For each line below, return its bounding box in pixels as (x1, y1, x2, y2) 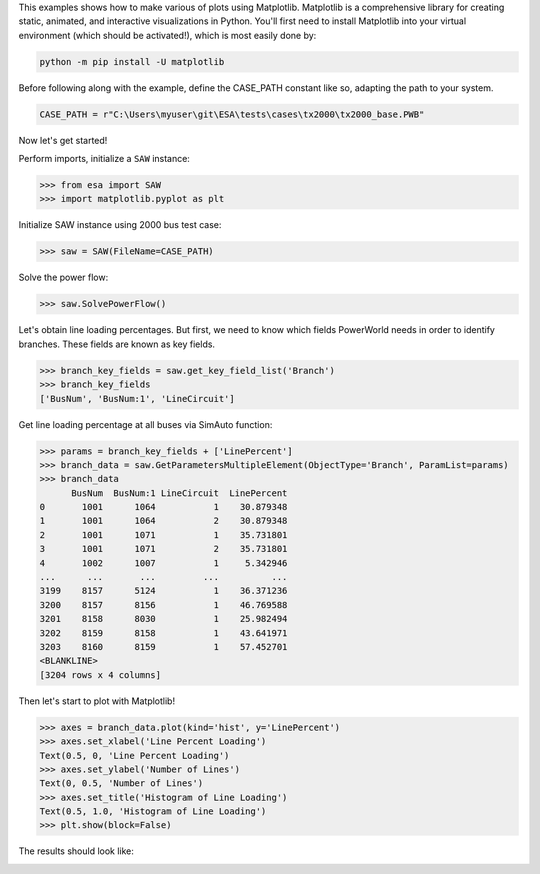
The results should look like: (18, 845, 135, 857)
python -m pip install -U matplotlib (39, 56, 225, 67)
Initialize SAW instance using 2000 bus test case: (18, 219, 222, 231)
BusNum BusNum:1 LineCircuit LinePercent (71, 487, 288, 499)
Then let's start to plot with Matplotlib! (18, 695, 175, 707)
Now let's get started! (18, 134, 108, 146)
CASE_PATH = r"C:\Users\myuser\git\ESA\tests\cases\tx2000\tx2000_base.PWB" (39, 108, 425, 120)
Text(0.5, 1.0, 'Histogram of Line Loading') (39, 806, 267, 817)
